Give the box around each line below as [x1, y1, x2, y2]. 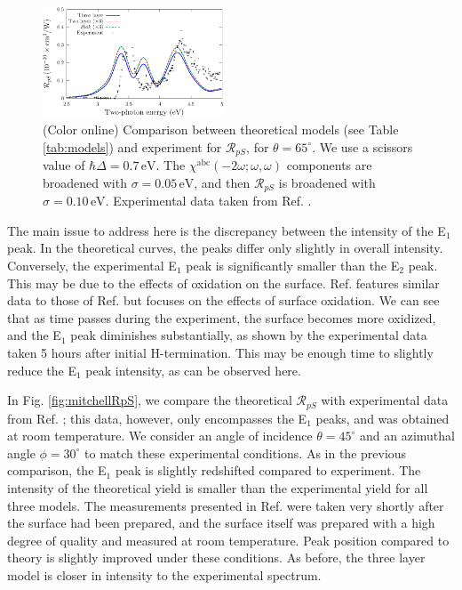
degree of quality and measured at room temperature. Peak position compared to [7, 530, 450, 549]
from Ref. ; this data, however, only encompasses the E [7, 408, 307, 427]
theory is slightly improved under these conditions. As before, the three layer [7, 548, 426, 567]
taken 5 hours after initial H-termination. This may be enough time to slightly [7, 343, 434, 361]
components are [286, 156, 372, 174]
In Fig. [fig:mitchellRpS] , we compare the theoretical [7, 391, 292, 409]
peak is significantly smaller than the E [186, 255, 400, 274]
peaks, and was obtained [315, 408, 450, 427]
